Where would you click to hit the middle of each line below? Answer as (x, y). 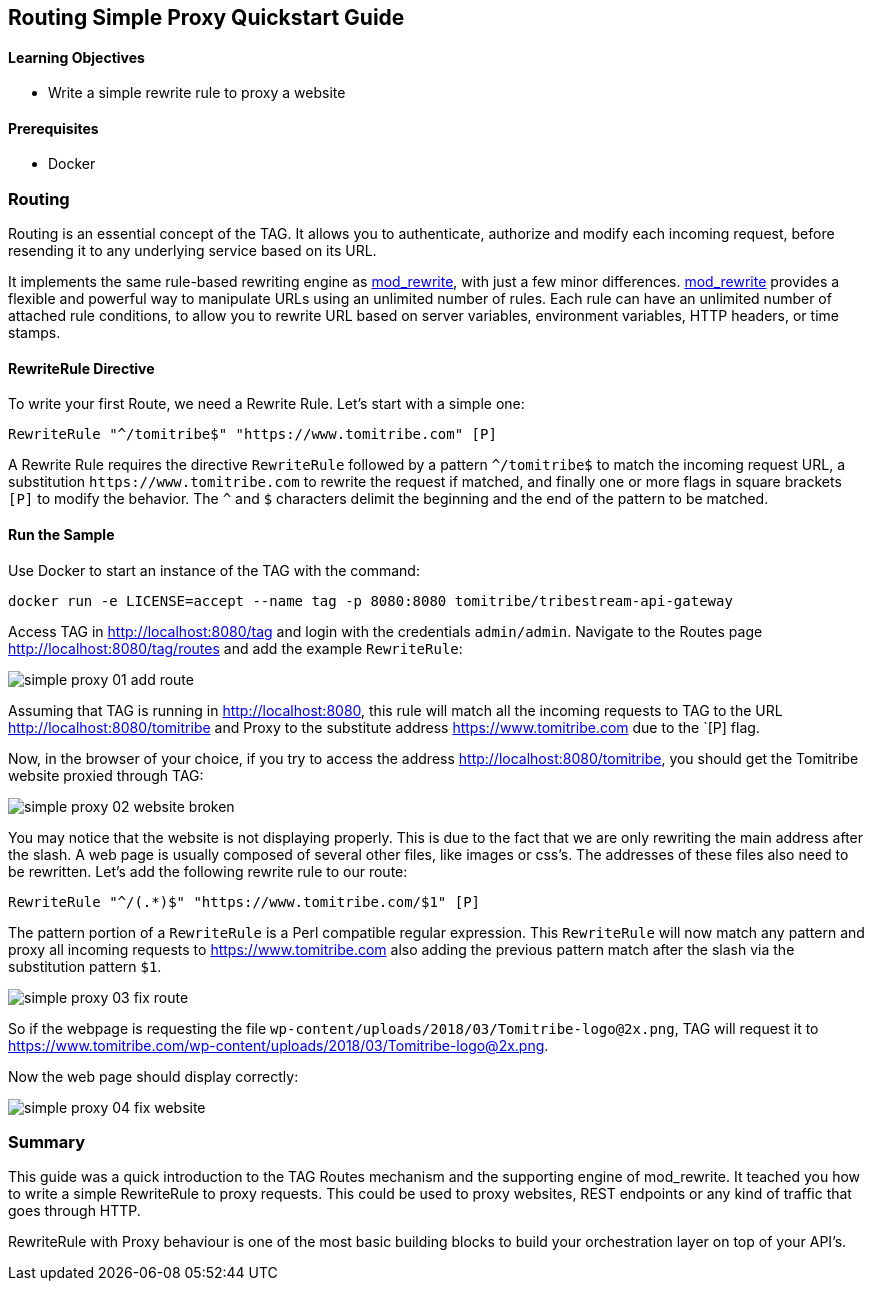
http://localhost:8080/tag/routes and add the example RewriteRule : (235, 648)
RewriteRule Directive (81, 368)
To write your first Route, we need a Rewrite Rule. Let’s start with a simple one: (266, 404)
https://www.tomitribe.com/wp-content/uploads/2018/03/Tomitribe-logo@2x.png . (278, 1045)
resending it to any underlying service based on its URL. (192, 251)
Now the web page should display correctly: (153, 1076)
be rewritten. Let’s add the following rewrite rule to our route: (208, 871)
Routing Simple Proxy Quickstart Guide (206, 17)
